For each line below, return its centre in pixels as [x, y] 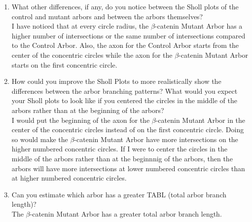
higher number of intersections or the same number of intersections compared [128, 35]
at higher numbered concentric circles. [69, 178]
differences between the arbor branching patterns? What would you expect [125, 91]
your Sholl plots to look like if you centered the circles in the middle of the [125, 100]
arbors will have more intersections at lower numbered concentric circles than [128, 168]
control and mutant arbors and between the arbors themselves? [107, 16]
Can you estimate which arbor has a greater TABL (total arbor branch [119, 194]
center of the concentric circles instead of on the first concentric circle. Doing [128, 129]
